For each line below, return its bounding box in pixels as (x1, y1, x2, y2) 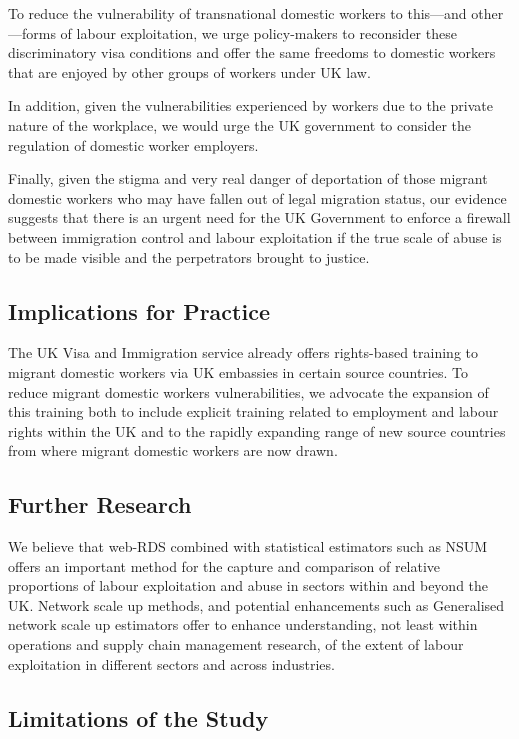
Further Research (8, 489, 192, 520)
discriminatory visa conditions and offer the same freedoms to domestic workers (8, 42, 496, 63)
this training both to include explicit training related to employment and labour (8, 401, 499, 422)
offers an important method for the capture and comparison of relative (8, 555, 441, 576)
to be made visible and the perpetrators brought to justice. (8, 246, 370, 267)
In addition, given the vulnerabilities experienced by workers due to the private (8, 95, 493, 116)
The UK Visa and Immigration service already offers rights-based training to (8, 342, 478, 363)
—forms (8, 22, 56, 43)
